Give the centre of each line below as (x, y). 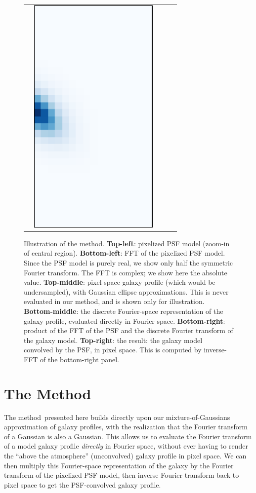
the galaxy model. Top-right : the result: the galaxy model (113, 340)
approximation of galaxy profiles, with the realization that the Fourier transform (126, 427)
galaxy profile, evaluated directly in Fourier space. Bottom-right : (125, 321)
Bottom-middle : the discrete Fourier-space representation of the (124, 311)
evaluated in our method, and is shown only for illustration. (114, 301)
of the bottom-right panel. (80, 359)
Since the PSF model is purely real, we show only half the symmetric (128, 263)
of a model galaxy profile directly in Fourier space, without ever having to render (126, 446)
